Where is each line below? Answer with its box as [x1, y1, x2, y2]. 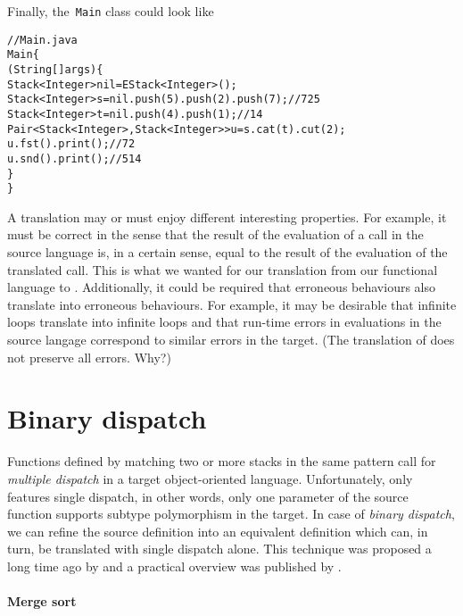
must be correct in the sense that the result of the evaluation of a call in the [7, 225, 424, 244]
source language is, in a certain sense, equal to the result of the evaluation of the [7, 243, 448, 262]
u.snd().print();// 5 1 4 [7, 152, 142, 165]
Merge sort [7, 592, 77, 611]
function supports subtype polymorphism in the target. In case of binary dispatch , [7, 504, 455, 523]
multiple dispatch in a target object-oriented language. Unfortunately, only [7, 469, 413, 487]
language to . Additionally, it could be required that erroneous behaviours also [7, 278, 435, 296]
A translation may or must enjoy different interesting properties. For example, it [7, 207, 447, 226]
